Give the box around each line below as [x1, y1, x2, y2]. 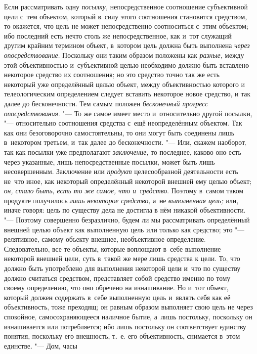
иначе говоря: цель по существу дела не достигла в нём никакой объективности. [4, 205, 246, 215]
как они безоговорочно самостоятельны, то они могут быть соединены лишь [4, 127, 234, 137]
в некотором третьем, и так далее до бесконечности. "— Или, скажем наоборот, [4, 137, 247, 147]
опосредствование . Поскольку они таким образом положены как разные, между [4, 49, 244, 60]
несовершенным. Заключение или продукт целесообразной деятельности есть [4, 166, 238, 177]
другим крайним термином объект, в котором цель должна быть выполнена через [4, 40, 250, 50]
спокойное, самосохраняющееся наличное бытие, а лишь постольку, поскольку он [4, 311, 253, 321]
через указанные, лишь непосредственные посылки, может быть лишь [4, 156, 215, 167]
